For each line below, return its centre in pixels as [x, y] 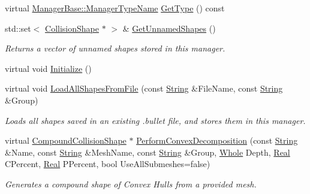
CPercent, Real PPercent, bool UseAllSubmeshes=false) [108, 164]
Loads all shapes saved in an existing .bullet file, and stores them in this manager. [155, 120]
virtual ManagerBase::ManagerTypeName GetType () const [115, 8]
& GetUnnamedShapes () [169, 28]
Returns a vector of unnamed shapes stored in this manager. [115, 48]
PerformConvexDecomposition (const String [217, 140]
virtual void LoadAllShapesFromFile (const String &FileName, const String [144, 88]
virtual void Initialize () [48, 68]
